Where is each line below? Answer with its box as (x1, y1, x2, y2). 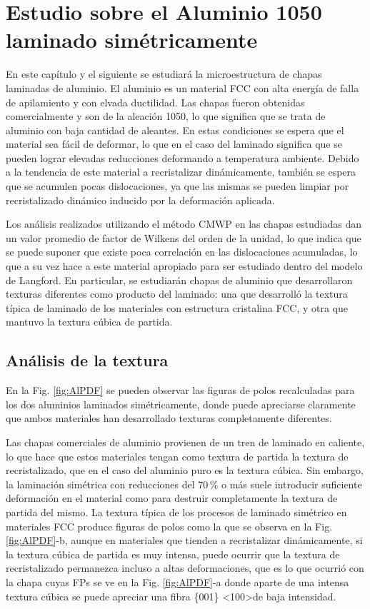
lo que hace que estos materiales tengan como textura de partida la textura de (6, 448, 349, 463)
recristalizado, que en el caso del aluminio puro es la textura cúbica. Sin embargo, (6, 463, 364, 478)
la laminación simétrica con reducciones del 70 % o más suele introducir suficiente (6, 476, 362, 491)
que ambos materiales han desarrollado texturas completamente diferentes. (6, 411, 332, 426)
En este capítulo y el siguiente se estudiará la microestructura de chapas (6, 66, 322, 81)
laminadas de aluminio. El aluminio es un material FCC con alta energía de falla (6, 80, 359, 95)
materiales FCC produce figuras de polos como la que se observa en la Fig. (6, 518, 333, 533)
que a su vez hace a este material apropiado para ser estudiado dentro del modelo (6, 258, 363, 273)
